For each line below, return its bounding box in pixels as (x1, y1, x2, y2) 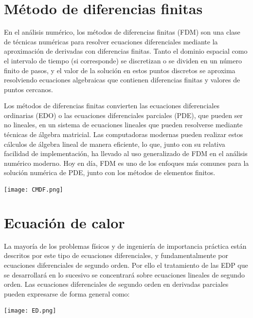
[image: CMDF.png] (4, 186, 63, 194)
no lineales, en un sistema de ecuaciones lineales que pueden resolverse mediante (4, 119, 243, 130)
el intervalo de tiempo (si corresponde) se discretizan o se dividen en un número (4, 55, 242, 65)
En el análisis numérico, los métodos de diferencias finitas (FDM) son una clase (4, 27, 240, 37)
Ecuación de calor (4, 212, 125, 232)
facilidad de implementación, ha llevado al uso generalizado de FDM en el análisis (4, 148, 248, 159)
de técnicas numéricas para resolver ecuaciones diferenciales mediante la (4, 36, 218, 46)
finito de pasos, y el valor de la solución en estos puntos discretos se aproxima (4, 65, 235, 75)
